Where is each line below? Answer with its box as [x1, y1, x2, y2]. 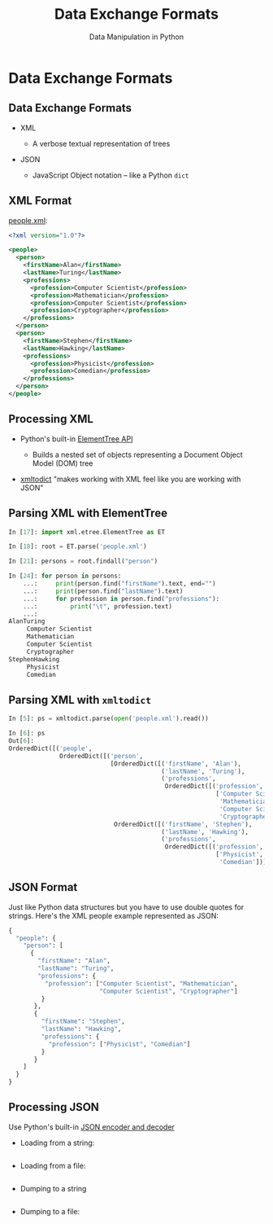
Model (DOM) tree [32, 458, 93, 468]
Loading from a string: [19, 1138, 95, 1147]
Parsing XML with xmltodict [8, 693, 152, 707]
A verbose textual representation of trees [32, 138, 171, 148]
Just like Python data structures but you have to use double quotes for [8, 902, 245, 912]
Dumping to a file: [19, 1206, 80, 1216]
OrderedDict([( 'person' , [59, 752, 144, 760]
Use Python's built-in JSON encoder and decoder [8, 1121, 175, 1132]
